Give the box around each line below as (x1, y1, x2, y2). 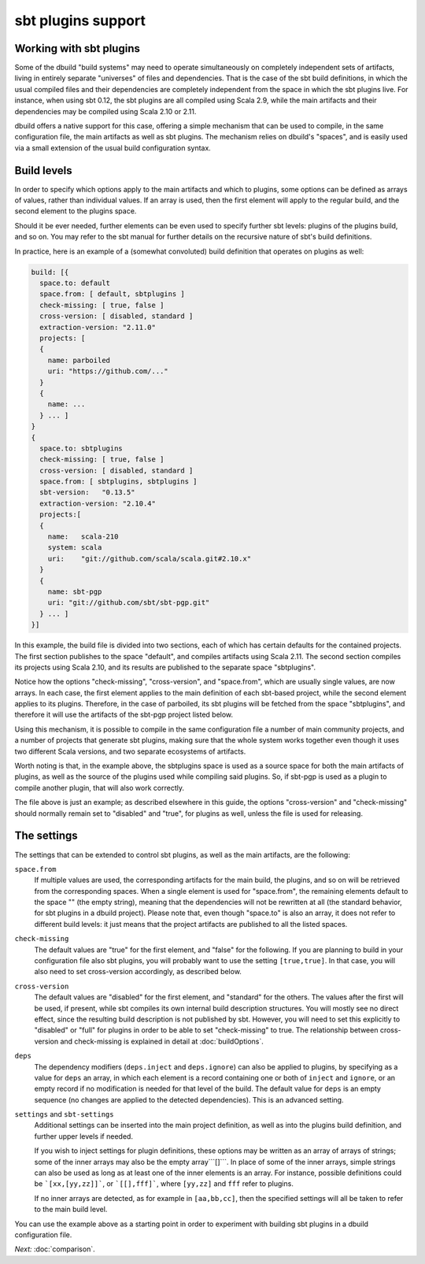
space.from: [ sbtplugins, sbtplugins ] (39, 477, 198, 486)
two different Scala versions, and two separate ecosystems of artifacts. (14, 747, 246, 756)
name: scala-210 (47, 532, 119, 541)
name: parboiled (47, 355, 110, 365)
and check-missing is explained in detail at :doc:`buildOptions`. (60, 1036, 264, 1046)
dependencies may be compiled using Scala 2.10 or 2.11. (14, 106, 197, 116)
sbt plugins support (14, 12, 146, 29)
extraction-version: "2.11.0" (39, 323, 157, 332)
